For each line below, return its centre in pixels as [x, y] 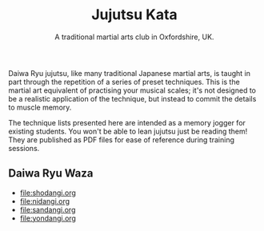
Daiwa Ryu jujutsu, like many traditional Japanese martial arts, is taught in [129, 73]
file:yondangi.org [48, 218]
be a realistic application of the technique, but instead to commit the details [132, 98]
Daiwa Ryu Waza [51, 173]
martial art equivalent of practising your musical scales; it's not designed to [132, 90]
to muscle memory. [40, 107]
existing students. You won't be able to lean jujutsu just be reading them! [128, 131]
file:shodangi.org [48, 193]
